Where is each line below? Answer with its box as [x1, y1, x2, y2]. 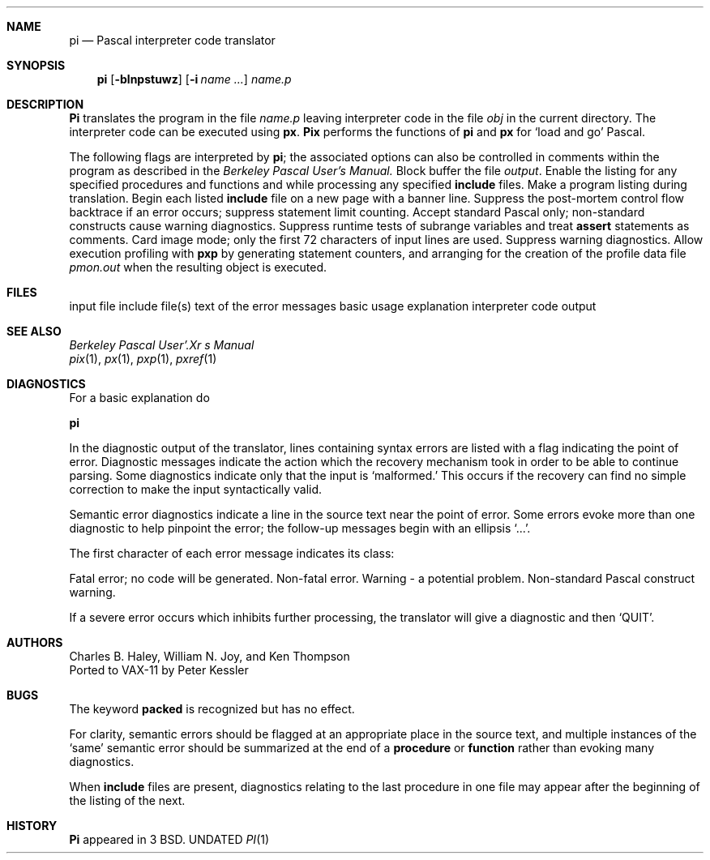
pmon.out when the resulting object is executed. [69, 260, 327, 274]
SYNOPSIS [6, 58, 66, 72]
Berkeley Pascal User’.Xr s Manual [69, 338, 254, 352]
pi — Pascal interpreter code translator [69, 33, 276, 47]
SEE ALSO [6, 324, 62, 338]
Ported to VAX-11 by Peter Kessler [69, 663, 249, 677]
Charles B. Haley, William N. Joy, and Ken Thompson [69, 649, 350, 663]
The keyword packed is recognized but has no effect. [69, 702, 355, 716]
